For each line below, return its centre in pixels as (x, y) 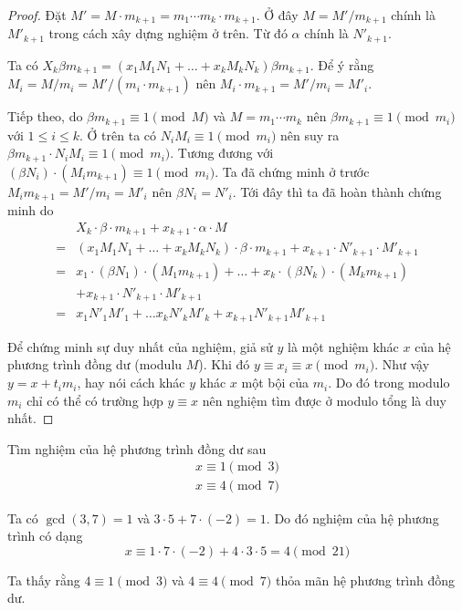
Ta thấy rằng (44, 580)
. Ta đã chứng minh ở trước (292, 171)
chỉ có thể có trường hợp (95, 400)
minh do (31, 210)
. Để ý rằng (342, 64)
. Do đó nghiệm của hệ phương (352, 518)
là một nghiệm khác (343, 346)
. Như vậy (402, 364)
